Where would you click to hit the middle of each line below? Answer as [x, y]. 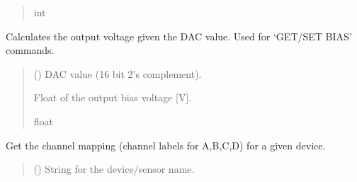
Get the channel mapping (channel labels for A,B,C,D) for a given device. [166, 145]
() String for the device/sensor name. [114, 169]
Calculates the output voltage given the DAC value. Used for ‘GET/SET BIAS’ [179, 36]
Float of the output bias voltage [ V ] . [113, 97]
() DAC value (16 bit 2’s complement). [118, 73]
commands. [30, 50]
